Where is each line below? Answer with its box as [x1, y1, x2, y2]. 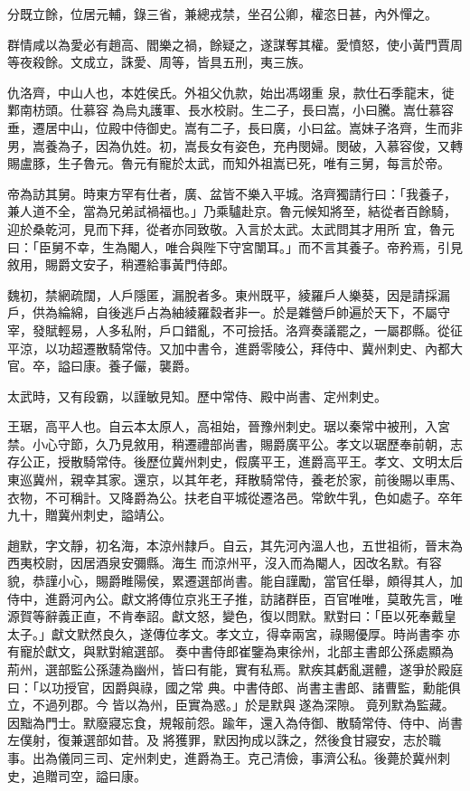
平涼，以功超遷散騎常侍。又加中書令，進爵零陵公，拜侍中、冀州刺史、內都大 [7, 338, 463, 357]
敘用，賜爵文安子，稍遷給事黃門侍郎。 [7, 255, 235, 274]
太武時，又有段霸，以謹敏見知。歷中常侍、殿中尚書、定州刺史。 [7, 386, 387, 405]
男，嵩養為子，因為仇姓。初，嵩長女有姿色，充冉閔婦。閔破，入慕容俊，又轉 [7, 136, 463, 155]
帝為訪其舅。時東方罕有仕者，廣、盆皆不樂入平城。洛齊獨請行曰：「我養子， [7, 184, 456, 202]
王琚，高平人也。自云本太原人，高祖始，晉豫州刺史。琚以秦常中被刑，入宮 [7, 417, 450, 436]
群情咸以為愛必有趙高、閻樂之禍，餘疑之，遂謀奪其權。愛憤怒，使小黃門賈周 [7, 34, 463, 53]
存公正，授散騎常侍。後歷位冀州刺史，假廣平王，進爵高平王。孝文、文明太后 [7, 452, 463, 471]
